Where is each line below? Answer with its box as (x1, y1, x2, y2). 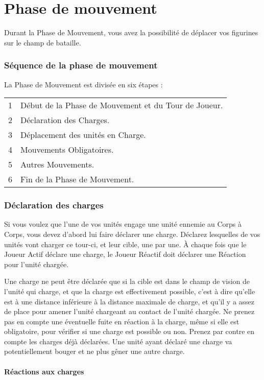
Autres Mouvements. (20, 158, 94, 171)
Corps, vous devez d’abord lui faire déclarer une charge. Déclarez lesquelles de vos (4, 228, 260, 239)
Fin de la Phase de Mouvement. (20, 173, 134, 185)
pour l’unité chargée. (4, 258, 69, 269)
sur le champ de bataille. (4, 37, 81, 47)
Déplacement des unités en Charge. (20, 129, 146, 141)
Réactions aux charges (4, 366, 84, 376)
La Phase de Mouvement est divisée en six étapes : (4, 79, 163, 89)
